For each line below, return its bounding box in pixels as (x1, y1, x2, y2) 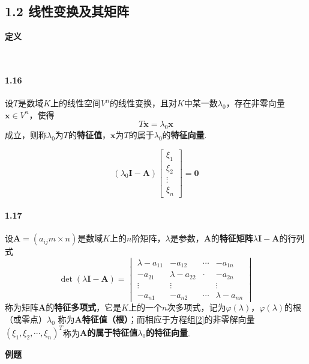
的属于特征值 (87, 326, 138, 339)
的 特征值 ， (68, 129, 111, 141)
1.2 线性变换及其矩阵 (5, 2, 129, 20)
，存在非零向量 (226, 97, 285, 109)
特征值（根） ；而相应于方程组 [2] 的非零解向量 (82, 312, 255, 325)
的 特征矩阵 (211, 232, 253, 244)
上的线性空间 (50, 97, 101, 109)
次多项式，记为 (167, 301, 226, 314)
